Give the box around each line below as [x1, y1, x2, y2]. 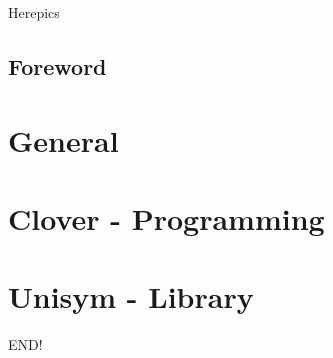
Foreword [8, 50, 107, 81]
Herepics [8, 2, 60, 22]
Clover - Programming [8, 197, 325, 238]
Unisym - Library [8, 276, 254, 317]
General [8, 119, 119, 160]
